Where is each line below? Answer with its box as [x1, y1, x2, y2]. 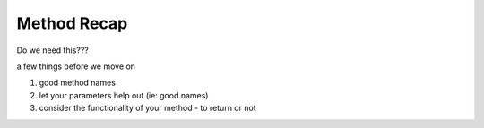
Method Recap [16, 13, 128, 33]
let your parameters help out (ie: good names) [39, 90, 209, 100]
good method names [39, 77, 117, 89]
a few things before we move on [16, 61, 136, 72]
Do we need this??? [16, 45, 89, 55]
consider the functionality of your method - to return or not [39, 103, 256, 114]
